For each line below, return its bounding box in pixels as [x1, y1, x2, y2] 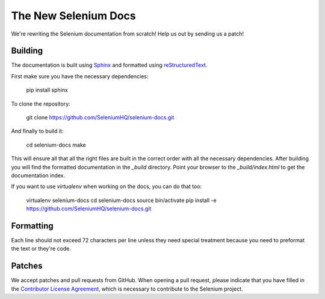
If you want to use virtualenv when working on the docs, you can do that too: [11, 183, 202, 190]
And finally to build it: [11, 127, 64, 135]
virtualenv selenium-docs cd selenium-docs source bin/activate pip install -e [26, 197, 217, 204]
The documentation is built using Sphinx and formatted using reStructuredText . [11, 61, 208, 69]
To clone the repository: [11, 100, 70, 107]
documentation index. [11, 172, 66, 179]
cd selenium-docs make [26, 141, 87, 148]
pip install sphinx [26, 86, 69, 93]
